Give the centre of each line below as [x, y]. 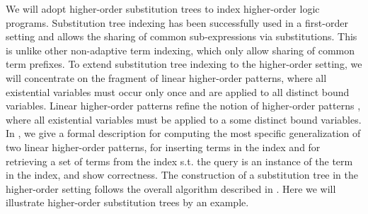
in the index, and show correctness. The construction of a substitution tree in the [182, 175]
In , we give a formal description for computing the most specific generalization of [183, 133]
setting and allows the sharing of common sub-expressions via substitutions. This [182, 36]
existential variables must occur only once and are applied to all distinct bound [178, 91]
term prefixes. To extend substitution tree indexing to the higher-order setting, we [184, 64]
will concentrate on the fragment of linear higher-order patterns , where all [166, 77]
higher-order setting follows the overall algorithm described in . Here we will [171, 188]
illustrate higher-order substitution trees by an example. [127, 202]
